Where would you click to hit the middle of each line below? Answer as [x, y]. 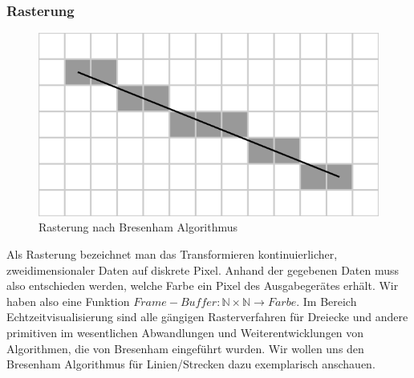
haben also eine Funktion [68, 301]
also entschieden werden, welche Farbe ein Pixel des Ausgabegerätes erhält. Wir [203, 286]
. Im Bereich [327, 301]
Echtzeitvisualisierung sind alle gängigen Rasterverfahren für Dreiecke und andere [207, 317]
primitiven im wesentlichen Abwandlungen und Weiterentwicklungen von [185, 332]
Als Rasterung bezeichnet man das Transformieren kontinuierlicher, [172, 253]
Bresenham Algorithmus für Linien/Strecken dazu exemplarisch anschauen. [191, 364]
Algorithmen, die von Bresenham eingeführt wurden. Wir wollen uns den [185, 348]
